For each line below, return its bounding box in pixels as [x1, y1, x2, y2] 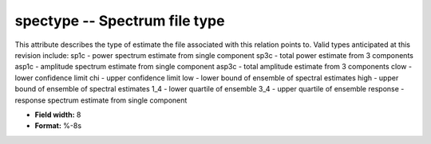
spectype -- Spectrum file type [14, 12, 225, 29]
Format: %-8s [34, 121, 82, 130]
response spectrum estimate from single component [14, 95, 188, 105]
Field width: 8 [34, 110, 81, 119]
